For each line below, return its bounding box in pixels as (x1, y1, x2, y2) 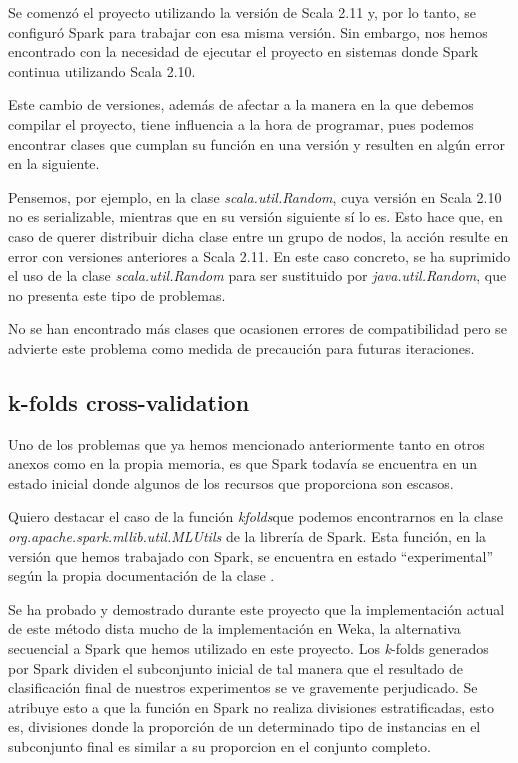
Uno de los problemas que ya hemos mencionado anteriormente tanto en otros (8, 433, 485, 454)
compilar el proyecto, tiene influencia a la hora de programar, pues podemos (8, 113, 474, 134)
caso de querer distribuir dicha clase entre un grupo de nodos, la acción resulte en (8, 225, 509, 246)
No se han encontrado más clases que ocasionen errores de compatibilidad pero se (8, 318, 507, 339)
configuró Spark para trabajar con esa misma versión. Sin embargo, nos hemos (8, 21, 488, 42)
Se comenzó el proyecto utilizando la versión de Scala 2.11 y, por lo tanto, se (8, 2, 477, 22)
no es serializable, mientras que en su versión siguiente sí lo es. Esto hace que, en (8, 206, 503, 227)
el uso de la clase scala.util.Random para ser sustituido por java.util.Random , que (8, 265, 507, 286)
